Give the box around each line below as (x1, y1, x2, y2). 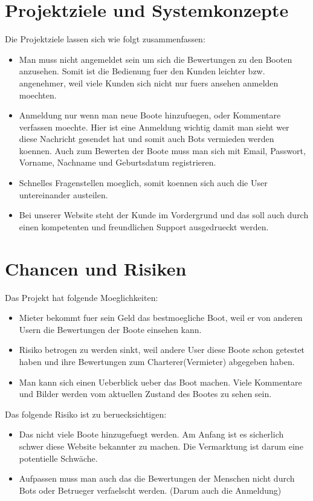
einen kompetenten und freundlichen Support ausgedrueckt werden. (19, 220, 269, 233)
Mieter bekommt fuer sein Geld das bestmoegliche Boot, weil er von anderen (19, 311, 303, 324)
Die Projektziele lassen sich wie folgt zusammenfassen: (5, 33, 205, 45)
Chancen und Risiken (5, 256, 187, 280)
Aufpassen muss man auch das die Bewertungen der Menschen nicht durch (19, 472, 295, 485)
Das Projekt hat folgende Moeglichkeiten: (5, 291, 158, 303)
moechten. (19, 88, 57, 101)
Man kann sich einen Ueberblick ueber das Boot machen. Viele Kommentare (19, 375, 302, 388)
